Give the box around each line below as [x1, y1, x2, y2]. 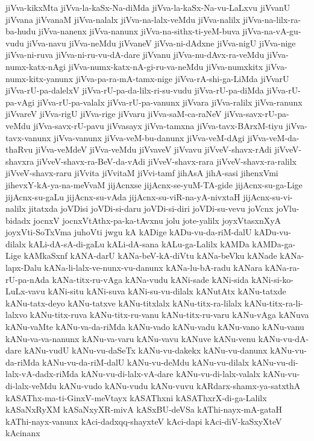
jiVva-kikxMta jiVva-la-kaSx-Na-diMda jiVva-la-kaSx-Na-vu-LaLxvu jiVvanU [5, 1, 290, 13]
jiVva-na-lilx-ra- [243, 13, 301, 25]
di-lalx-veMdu [5, 379, 57, 392]
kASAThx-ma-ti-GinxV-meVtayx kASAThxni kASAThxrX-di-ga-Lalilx [5, 391, 267, 404]
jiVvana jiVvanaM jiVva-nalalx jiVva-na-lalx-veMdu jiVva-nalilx [5, 13, 240, 25]
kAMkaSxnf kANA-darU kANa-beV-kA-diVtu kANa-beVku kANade [24, 249, 277, 262]
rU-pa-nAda [5, 273, 49, 285]
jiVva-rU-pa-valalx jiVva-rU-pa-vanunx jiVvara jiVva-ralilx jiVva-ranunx [37, 95, 303, 108]
